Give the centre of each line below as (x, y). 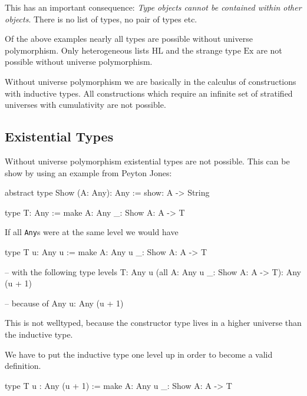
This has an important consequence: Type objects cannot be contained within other (153, 7)
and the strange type (203, 50)
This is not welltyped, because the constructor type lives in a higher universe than (153, 323)
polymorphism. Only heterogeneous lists (77, 50)
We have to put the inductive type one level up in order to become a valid (139, 354)
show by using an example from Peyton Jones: (88, 172)
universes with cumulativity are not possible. (85, 105)
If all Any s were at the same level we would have (92, 232)
